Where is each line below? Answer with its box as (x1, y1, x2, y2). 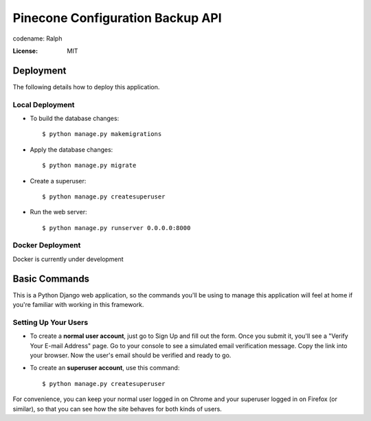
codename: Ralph (12, 34, 63, 43)
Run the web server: (30, 208, 87, 216)
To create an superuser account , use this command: (30, 364, 180, 372)
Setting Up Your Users (12, 317, 89, 327)
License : (12, 47, 38, 55)
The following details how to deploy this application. (12, 82, 160, 91)
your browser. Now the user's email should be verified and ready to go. (30, 351, 232, 360)
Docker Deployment (12, 240, 81, 250)
